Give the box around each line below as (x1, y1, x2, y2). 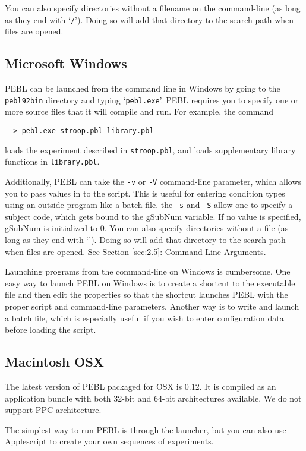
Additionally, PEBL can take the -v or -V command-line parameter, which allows (5, 175, 302, 187)
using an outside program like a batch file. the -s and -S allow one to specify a (5, 198, 293, 211)
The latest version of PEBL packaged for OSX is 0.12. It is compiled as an (5, 380, 276, 392)
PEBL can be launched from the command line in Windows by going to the (5, 82, 280, 94)
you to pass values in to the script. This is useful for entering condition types (5, 187, 285, 199)
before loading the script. (5, 323, 96, 336)
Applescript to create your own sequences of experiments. (5, 435, 214, 447)
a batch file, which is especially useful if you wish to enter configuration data (5, 311, 284, 324)
